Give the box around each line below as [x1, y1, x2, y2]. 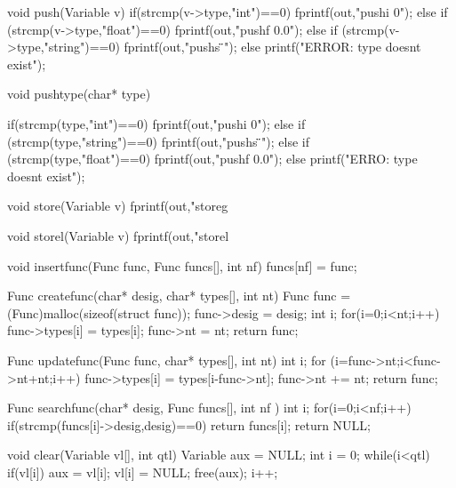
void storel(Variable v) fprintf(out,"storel [7, 226, 229, 244]
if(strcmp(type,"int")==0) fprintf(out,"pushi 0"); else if [7, 114, 306, 132]
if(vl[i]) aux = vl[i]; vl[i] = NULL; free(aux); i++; [7, 462, 278, 481]
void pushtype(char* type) [7, 84, 151, 103]
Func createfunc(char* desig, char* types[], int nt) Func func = [7, 286, 351, 305]
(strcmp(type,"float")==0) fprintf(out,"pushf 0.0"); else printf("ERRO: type [7, 149, 418, 168]
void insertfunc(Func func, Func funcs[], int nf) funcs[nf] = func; [7, 256, 357, 275]
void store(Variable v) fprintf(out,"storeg [7, 196, 228, 215]
